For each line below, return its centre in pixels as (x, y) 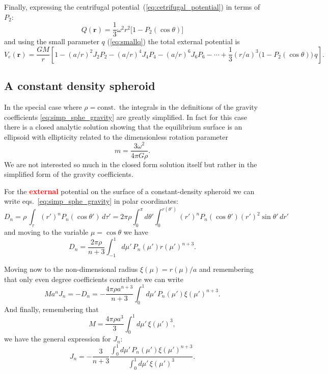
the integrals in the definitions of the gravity (188, 107)
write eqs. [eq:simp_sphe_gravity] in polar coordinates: (91, 201)
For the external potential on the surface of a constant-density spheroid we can (129, 191)
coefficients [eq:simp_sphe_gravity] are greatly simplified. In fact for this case (126, 117)
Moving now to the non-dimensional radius (71, 269)
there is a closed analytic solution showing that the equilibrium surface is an (123, 127)
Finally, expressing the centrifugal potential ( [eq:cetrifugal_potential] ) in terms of (132, 7)
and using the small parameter (52, 41)
